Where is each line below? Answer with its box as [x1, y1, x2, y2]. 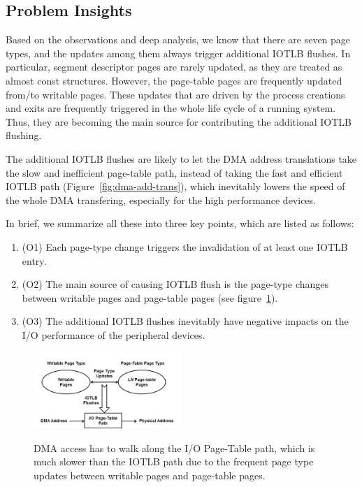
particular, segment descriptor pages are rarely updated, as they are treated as [6, 59, 342, 74]
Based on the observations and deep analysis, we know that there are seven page [6, 32, 351, 47]
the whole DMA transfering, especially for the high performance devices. [6, 192, 316, 207]
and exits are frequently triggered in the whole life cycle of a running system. [6, 101, 336, 115]
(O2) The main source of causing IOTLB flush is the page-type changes [22, 277, 329, 291]
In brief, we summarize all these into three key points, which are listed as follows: [6, 216, 354, 231]
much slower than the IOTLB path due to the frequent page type [34, 454, 314, 469]
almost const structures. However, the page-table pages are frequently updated [6, 73, 342, 87]
